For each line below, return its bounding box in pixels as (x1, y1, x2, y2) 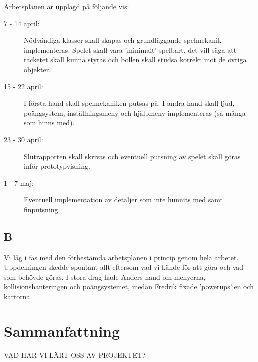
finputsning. (24, 204, 60, 214)
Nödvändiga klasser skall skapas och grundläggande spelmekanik (24, 35, 222, 45)
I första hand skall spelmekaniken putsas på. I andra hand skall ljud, (24, 98, 235, 108)
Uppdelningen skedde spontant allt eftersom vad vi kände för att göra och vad (4, 262, 244, 272)
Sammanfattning (4, 320, 120, 341)
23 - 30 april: (4, 134, 43, 144)
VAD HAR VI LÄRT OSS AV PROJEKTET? (4, 349, 146, 360)
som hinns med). (24, 117, 75, 128)
